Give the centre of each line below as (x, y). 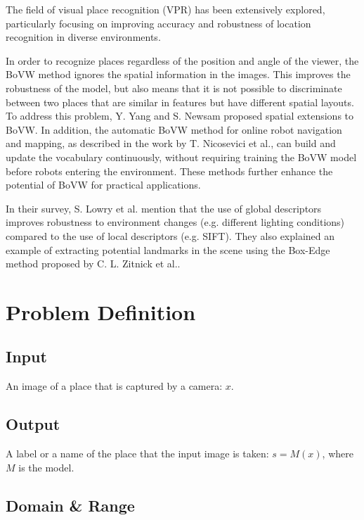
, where (338, 454)
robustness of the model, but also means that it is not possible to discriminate (174, 88)
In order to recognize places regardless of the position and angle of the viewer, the (182, 60)
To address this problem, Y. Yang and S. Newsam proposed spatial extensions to (180, 116)
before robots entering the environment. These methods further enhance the (169, 171)
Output (33, 424)
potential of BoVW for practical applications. (103, 185)
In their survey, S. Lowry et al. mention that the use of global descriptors (164, 208)
